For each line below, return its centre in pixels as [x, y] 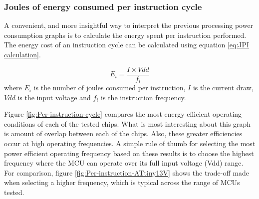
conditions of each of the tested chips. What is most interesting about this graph [128, 123]
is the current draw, [223, 88]
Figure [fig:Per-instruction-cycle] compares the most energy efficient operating [123, 114]
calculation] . [22, 54]
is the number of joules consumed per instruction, [110, 88]
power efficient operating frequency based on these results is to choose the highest [129, 153]
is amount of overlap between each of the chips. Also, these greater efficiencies [123, 133]
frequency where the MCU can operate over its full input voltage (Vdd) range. [124, 163]
